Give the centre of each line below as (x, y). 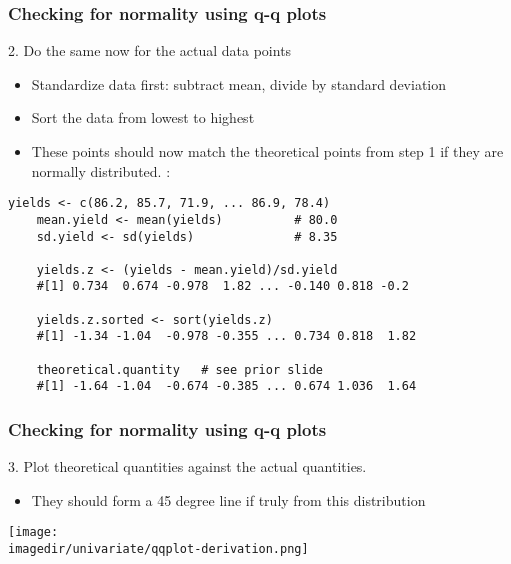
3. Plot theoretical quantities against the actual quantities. (187, 466)
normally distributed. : (101, 170)
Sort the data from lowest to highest (143, 117)
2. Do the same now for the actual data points (150, 50)
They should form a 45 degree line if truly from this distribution (228, 499)
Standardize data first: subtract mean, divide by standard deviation (239, 83)
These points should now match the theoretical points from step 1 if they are (267, 151)
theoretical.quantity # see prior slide (179, 369)
